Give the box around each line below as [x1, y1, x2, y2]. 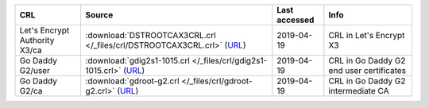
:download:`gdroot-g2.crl [85, 75, 180, 87]
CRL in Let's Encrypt [328, 30, 405, 40]
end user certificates [328, 65, 407, 75]
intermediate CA [328, 86, 389, 96]
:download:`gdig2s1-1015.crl [85, 56, 190, 66]
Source [85, 10, 114, 20]
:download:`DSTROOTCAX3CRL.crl [85, 30, 216, 40]
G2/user [19, 65, 51, 75]
